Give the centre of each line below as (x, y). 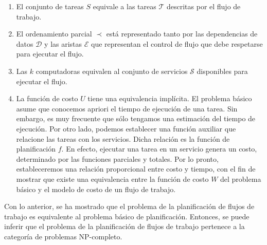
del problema (241, 178)
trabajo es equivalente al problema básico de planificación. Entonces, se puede (127, 216)
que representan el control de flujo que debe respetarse (177, 43)
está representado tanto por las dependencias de (182, 34)
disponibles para (222, 71)
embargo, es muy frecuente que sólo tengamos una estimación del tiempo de (136, 118)
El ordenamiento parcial (54, 34)
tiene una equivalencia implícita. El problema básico (170, 98)
